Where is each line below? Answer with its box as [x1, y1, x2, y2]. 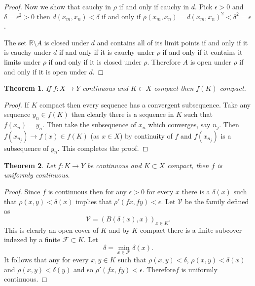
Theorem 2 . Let [4, 160, 56, 170]
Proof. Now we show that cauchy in [4, 1, 111, 11]
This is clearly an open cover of [4, 224, 99, 235]
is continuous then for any [48, 186, 127, 196]
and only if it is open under [4, 66, 87, 76]
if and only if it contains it [162, 47, 243, 57]
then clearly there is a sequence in [71, 109, 174, 119]
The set [4, 37, 27, 47]
